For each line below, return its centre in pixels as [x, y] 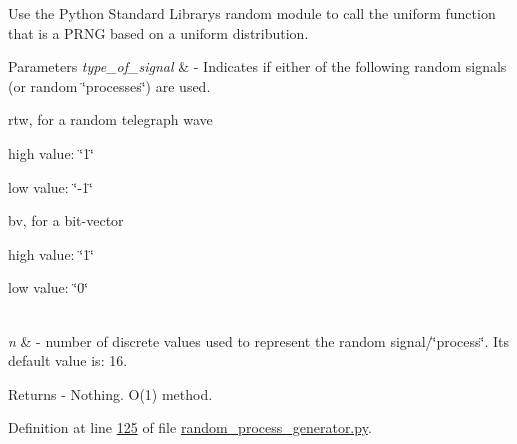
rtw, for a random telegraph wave [110, 119]
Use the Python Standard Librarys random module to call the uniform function [252, 13]
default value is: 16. [68, 360]
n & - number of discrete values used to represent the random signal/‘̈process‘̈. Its [259, 340]
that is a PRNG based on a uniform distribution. [158, 32]
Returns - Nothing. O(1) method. [110, 393]
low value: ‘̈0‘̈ [48, 287]
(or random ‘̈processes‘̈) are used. [109, 85]
